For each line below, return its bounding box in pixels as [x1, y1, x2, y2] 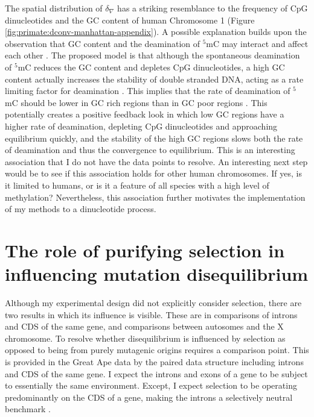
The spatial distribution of [5, 2, 103, 14]
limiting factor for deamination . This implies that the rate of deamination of [5, 84, 290, 97]
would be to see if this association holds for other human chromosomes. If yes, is [5, 167, 302, 180]
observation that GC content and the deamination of [5, 37, 200, 49]
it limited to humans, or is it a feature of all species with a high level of [5, 178, 269, 191]
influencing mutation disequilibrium [5, 262, 309, 286]
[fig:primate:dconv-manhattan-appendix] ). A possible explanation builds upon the [5, 25, 307, 38]
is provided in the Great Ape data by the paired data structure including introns [5, 355, 304, 368]
